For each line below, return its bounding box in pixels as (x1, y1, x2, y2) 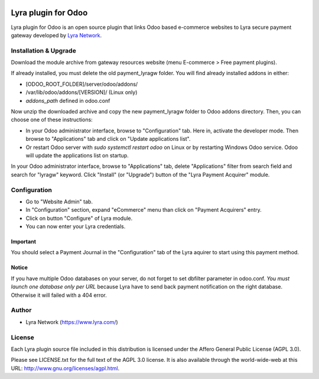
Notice (11, 264, 28, 271)
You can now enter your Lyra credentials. (25, 223, 126, 230)
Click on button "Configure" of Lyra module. (25, 215, 133, 222)
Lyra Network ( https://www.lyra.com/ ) (25, 318, 118, 325)
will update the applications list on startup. (25, 151, 129, 159)
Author (11, 306, 32, 315)
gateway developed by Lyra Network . (11, 31, 102, 38)
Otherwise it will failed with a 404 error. (11, 291, 108, 299)
